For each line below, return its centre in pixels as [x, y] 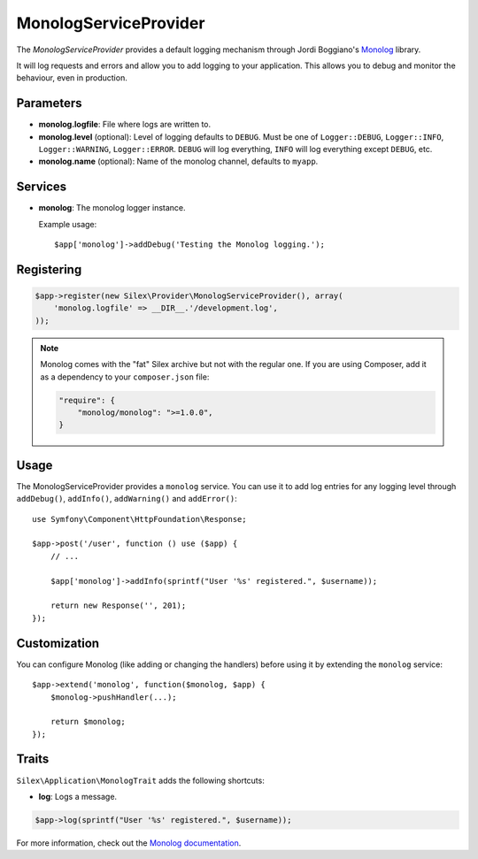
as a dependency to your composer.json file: [125, 377]
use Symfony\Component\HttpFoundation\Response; [139, 519]
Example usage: [68, 224]
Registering [49, 269]
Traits [33, 759]
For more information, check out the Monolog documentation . [129, 843]
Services [42, 187]
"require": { [87, 400]
